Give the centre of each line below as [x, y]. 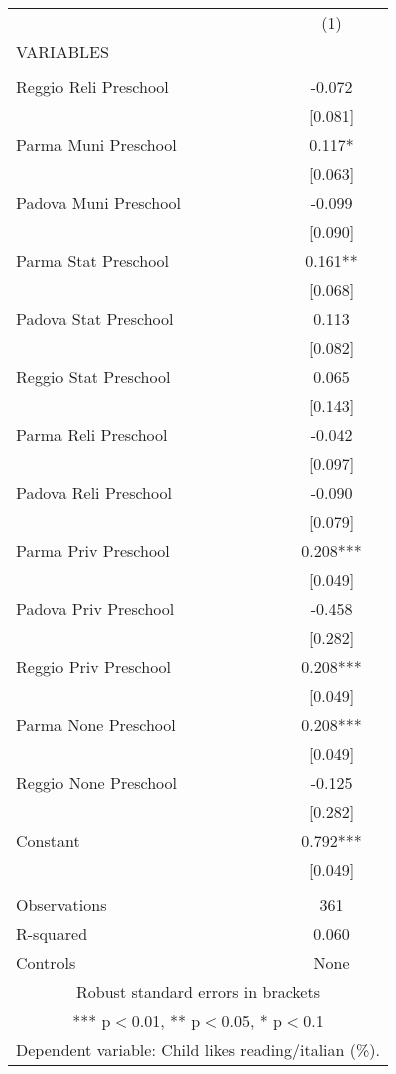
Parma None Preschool [96, 724]
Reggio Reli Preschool [92, 86]
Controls [46, 962]
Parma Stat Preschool [93, 260]
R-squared [52, 933]
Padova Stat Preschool [95, 318]
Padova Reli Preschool [94, 492]
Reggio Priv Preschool [94, 666]
